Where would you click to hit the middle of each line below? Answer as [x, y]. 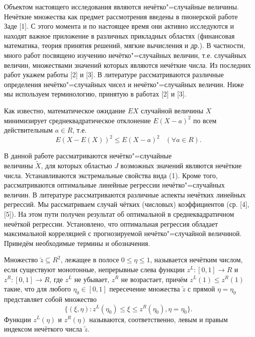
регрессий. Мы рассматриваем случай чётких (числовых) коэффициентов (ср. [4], [127, 204]
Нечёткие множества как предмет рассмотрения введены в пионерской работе [121, 16]
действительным [28, 130]
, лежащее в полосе [90, 260]
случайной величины [172, 110]
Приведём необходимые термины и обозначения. [77, 243]
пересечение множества [145, 289]
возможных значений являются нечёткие [181, 166]
